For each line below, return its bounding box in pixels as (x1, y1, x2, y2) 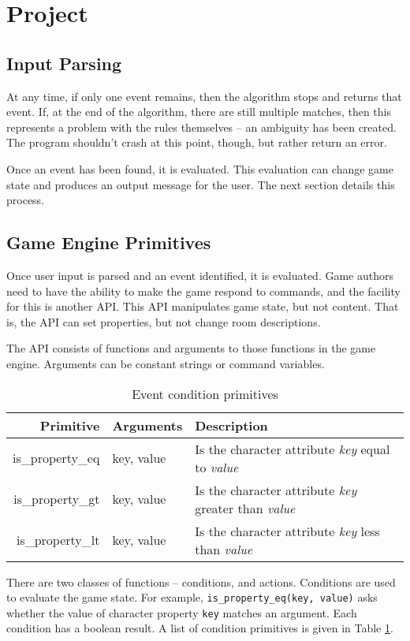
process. (6, 192, 45, 208)
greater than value (195, 498, 296, 517)
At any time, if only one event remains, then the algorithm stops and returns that (6, 88, 402, 104)
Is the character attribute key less (195, 521, 380, 540)
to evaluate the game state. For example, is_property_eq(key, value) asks (6, 589, 378, 606)
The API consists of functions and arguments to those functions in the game (6, 340, 376, 356)
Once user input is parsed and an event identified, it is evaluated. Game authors (6, 266, 393, 283)
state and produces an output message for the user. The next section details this (6, 176, 395, 192)
